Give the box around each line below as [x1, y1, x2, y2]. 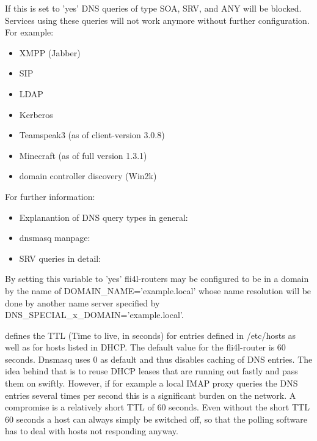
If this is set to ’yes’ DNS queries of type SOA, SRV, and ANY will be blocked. [5, 2, 302, 14]
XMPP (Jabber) [19, 46, 81, 59]
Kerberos [19, 108, 53, 120]
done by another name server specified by [5, 296, 160, 309]
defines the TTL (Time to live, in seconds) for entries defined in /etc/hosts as [5, 328, 296, 341]
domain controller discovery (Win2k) [19, 169, 157, 182]
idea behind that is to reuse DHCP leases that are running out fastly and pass [5, 365, 298, 377]
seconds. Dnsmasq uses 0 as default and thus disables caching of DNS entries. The [5, 352, 313, 365]
